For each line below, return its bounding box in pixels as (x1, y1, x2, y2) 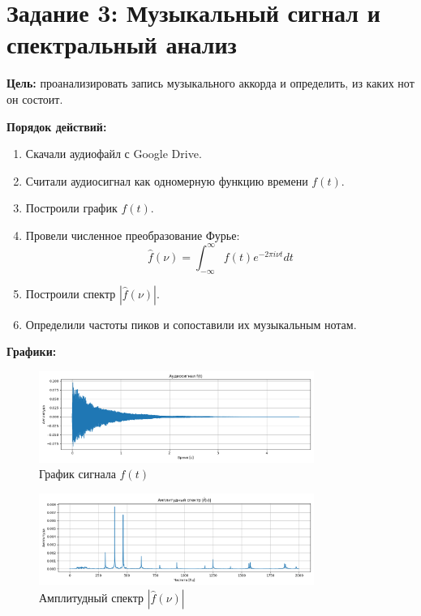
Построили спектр (25, 284, 116, 302)
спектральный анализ (6, 28, 237, 61)
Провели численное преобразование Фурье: (25, 226, 240, 243)
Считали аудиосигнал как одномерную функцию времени (25, 172, 308, 189)
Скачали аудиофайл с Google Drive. (25, 145, 202, 162)
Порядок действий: (6, 118, 107, 135)
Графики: (6, 343, 57, 360)
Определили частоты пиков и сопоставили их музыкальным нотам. (25, 315, 357, 332)
